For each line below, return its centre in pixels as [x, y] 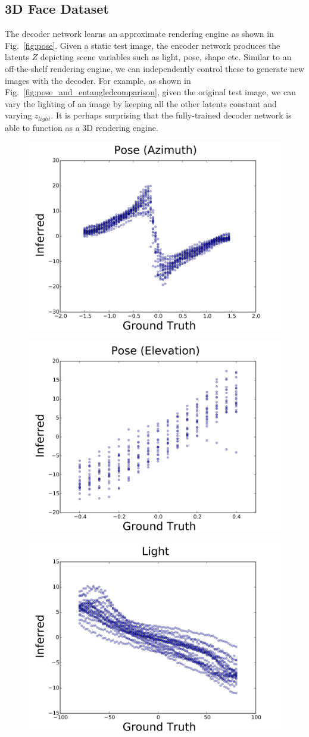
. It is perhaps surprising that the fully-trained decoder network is [171, 115]
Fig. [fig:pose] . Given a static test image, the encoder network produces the [143, 45]
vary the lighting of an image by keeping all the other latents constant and [141, 103]
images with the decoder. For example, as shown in [98, 80]
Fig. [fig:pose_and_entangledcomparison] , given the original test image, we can [150, 92]
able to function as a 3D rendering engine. [82, 127]
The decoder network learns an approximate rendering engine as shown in [139, 34]
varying [18, 115]
